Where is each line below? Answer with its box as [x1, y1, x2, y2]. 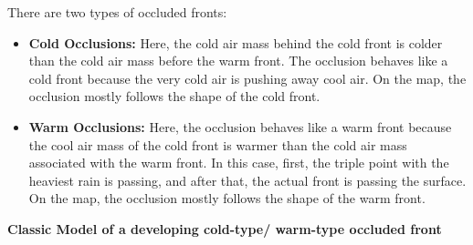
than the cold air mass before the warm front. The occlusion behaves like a [28, 51, 448, 70]
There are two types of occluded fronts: [7, 3, 227, 21]
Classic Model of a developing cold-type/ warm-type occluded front [7, 219, 442, 238]
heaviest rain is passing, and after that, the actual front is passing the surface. [28, 170, 467, 189]
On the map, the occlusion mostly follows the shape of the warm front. [28, 189, 426, 208]
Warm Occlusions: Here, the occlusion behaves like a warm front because [28, 117, 452, 136]
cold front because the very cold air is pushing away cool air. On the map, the [28, 68, 467, 87]
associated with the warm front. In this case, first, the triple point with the [28, 153, 449, 172]
